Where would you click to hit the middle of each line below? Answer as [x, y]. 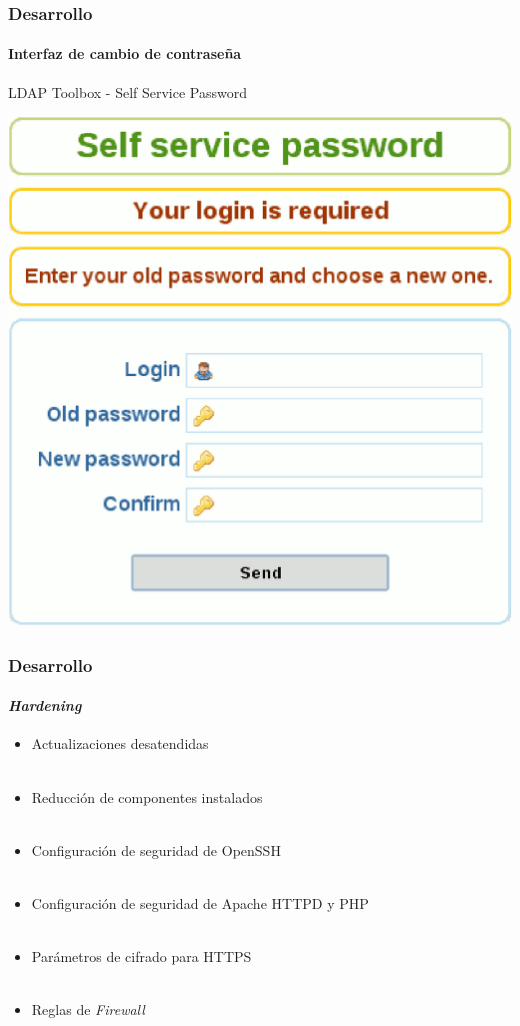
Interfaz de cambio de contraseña [125, 53]
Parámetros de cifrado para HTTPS [141, 956]
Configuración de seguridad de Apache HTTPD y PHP [200, 903]
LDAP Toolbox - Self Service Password [128, 91]
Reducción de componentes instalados [147, 796]
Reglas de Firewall [88, 1009]
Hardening [45, 705]
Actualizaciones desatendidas [120, 743]
